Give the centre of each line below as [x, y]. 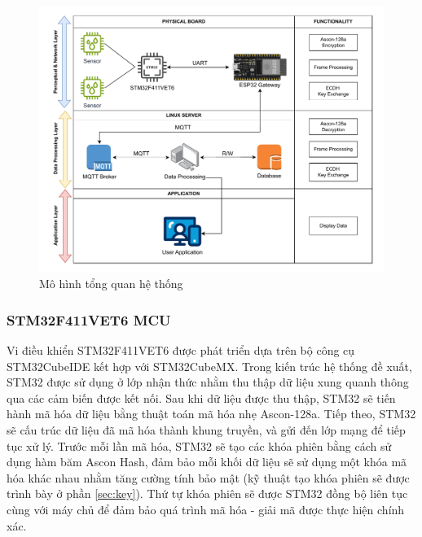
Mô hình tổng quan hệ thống [111, 284]
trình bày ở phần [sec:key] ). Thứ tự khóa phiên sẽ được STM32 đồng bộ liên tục [207, 493]
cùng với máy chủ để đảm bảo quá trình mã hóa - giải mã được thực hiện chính [206, 510]
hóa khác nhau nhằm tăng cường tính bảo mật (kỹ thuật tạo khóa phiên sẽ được [208, 477]
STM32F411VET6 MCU [89, 319]
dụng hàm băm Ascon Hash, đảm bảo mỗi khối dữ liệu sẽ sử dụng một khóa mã [207, 462]
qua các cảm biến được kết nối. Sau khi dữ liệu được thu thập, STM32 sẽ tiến [201, 397]
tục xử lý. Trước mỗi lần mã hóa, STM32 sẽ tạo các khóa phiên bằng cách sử [199, 445]
